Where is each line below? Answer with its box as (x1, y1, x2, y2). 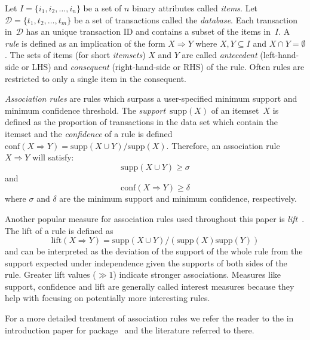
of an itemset (211, 104, 259, 116)
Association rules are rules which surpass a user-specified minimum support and (5, 92, 297, 105)
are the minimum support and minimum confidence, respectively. (59, 192, 297, 205)
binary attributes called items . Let (132, 2, 258, 14)
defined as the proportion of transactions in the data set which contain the (5, 116, 278, 128)
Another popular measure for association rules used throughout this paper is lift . (5, 212, 305, 224)
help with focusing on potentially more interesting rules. (5, 292, 210, 304)
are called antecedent (182, 48, 257, 61)
